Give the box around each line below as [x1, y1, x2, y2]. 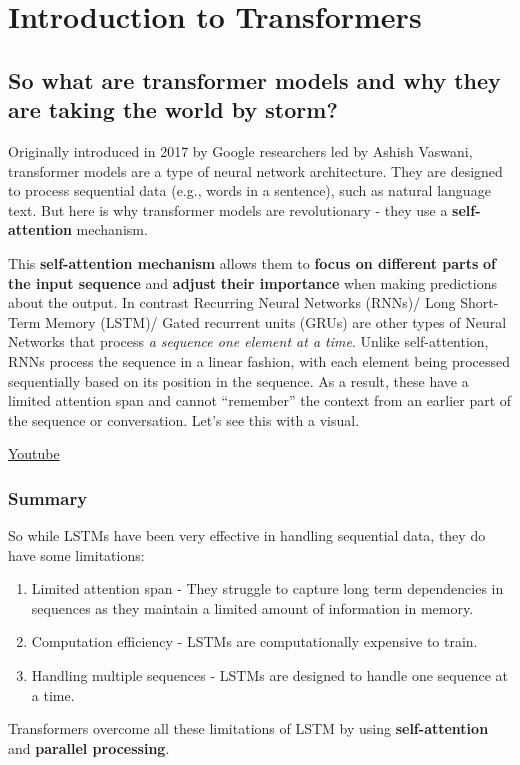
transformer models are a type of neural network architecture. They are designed [8, 160, 503, 181]
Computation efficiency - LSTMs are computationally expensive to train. [31, 631, 478, 652]
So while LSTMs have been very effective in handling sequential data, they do [8, 525, 486, 546]
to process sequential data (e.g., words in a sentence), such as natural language [8, 180, 491, 201]
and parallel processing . [8, 737, 170, 758]
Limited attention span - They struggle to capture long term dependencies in [31, 578, 504, 599]
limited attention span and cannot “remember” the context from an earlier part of [8, 390, 512, 411]
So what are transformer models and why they [8, 64, 501, 95]
